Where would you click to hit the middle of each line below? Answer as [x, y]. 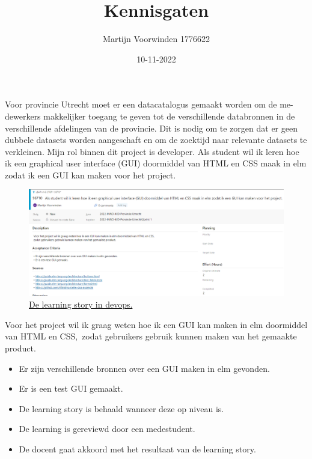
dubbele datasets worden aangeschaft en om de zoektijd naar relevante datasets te [156, 140]
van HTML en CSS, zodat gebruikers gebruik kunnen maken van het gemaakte [151, 336]
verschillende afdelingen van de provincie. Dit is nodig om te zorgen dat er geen [151, 128]
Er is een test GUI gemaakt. [71, 388]
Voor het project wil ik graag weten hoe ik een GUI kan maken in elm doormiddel [156, 324]
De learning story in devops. [81, 304]
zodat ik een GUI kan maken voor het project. [90, 175]
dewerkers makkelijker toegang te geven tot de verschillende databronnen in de [150, 116]
